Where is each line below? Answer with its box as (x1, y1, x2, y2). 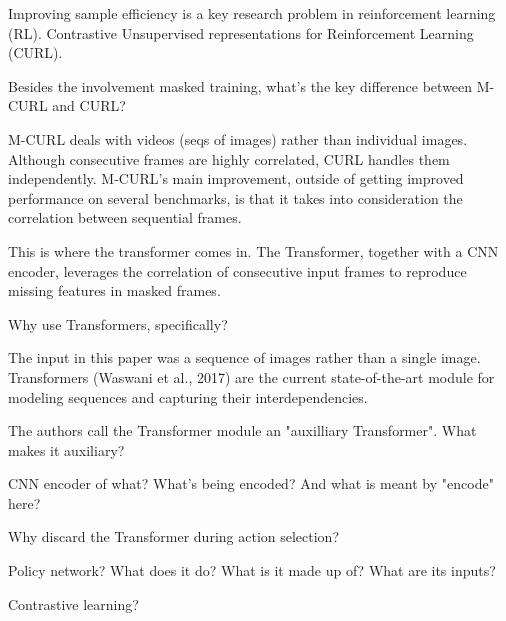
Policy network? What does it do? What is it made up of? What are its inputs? (8, 560, 496, 581)
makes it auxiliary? (8, 439, 125, 460)
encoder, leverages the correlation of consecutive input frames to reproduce (8, 260, 467, 281)
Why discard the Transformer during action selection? (8, 526, 340, 547)
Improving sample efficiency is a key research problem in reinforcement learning (8, 3, 496, 23)
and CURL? (52, 95, 126, 116)
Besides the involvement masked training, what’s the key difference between (8, 75, 473, 96)
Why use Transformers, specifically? (8, 313, 228, 334)
